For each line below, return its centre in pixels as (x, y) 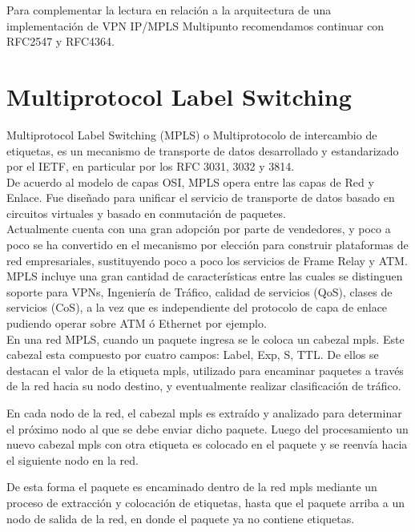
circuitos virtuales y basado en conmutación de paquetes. (146, 213)
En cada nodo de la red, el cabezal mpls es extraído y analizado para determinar (204, 413)
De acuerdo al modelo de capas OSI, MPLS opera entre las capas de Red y (190, 181)
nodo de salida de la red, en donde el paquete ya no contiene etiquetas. (181, 518)
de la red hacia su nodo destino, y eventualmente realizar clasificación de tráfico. (204, 386)
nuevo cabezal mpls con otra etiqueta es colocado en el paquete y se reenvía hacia (207, 444)
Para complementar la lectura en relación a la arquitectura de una (169, 10)
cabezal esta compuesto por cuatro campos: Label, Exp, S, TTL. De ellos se (193, 355)
